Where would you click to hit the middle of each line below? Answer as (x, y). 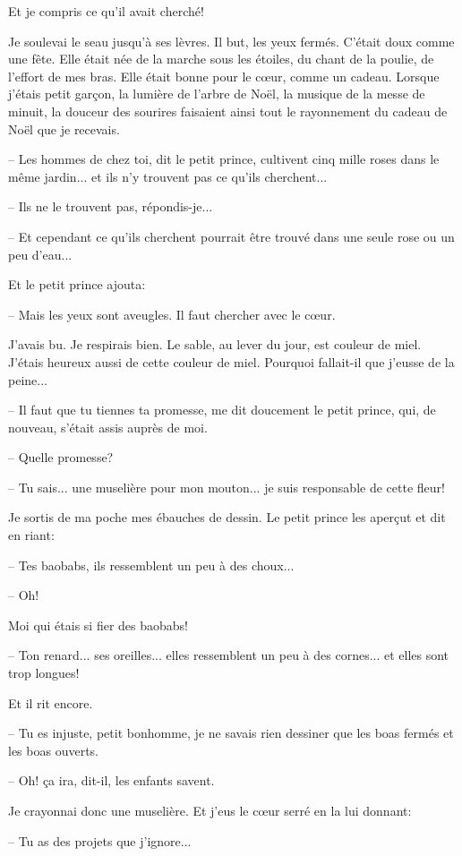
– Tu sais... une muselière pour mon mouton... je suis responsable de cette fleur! (227, 487)
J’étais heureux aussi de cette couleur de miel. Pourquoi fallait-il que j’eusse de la (231, 361)
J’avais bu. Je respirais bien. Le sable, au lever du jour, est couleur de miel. (215, 344)
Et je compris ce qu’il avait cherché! (106, 11)
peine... (28, 379)
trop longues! (44, 673)
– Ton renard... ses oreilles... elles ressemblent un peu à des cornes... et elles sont (229, 655)
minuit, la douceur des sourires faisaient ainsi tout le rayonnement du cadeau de (228, 111)
